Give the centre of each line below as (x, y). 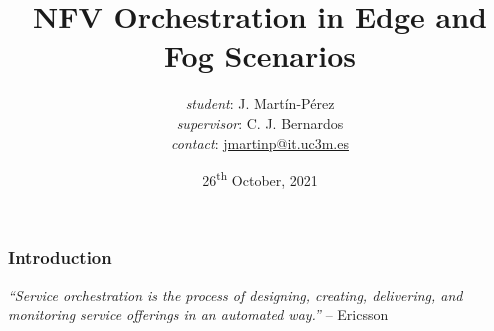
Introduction (60, 257)
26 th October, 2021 (260, 178)
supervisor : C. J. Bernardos (260, 122)
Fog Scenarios (260, 55)
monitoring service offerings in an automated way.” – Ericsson (198, 314)
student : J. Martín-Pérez (260, 103)
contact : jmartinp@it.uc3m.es (260, 142)
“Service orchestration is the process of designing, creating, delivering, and (235, 294)
